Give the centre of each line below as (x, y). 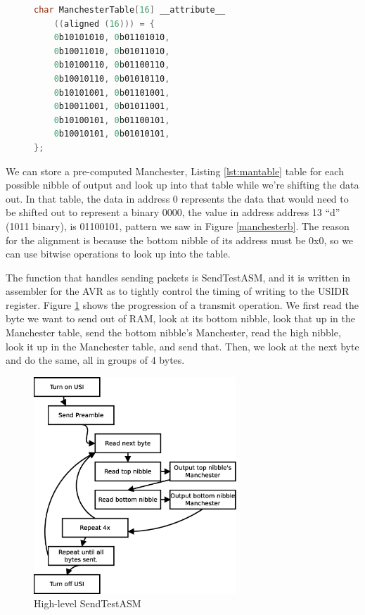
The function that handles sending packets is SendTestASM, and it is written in (178, 277)
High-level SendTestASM (88, 603)
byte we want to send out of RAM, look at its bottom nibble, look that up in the (180, 318)
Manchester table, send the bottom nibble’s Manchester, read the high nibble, (173, 332)
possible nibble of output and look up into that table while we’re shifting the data (182, 185)
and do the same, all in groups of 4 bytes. (95, 360)
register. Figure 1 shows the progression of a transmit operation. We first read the (182, 304)
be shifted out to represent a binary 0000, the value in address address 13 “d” (173, 212)
